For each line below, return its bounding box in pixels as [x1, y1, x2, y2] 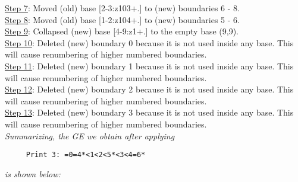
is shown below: [5, 167, 61, 180]
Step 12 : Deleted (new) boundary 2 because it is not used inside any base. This [5, 83, 294, 95]
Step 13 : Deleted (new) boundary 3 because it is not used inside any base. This [5, 106, 294, 119]
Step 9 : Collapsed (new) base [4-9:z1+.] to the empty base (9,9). [5, 25, 239, 37]
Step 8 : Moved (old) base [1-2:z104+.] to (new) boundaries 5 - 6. [5, 13, 240, 25]
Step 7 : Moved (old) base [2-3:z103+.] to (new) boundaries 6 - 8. [5, 2, 240, 14]
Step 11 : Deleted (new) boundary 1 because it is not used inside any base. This [5, 59, 294, 72]
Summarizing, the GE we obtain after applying [5, 129, 175, 142]
